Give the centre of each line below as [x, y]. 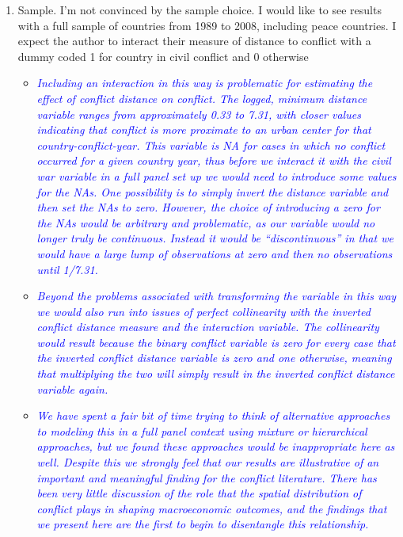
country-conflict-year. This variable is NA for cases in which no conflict [211, 145]
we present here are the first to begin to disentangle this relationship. [203, 524]
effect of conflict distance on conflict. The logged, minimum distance [202, 98]
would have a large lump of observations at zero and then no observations [215, 253]
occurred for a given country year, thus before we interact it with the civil [214, 160]
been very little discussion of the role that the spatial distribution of [199, 493]
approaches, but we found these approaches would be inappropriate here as [216, 446]
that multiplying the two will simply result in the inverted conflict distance [216, 373]
